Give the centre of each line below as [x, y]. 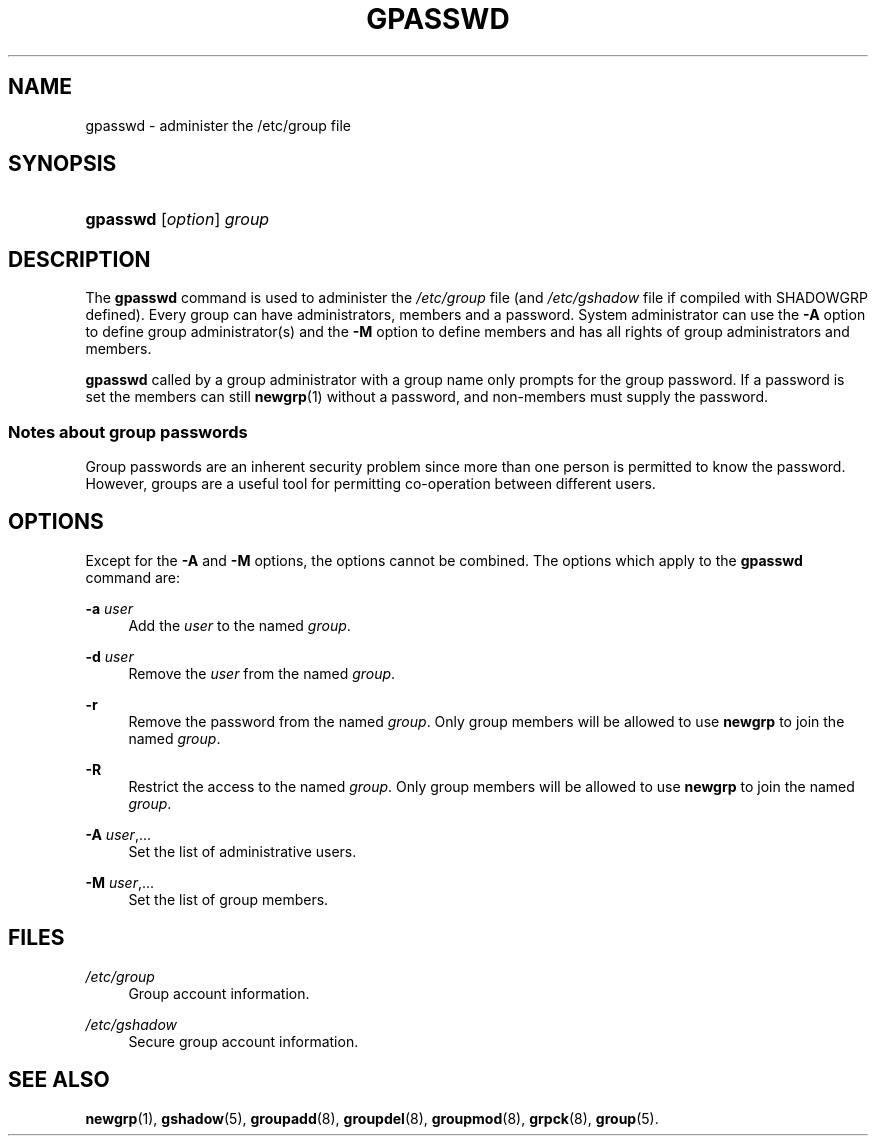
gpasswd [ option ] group [177, 219]
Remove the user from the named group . [262, 673]
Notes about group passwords [128, 431]
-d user [109, 656]
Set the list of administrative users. [242, 851]
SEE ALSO [59, 1080]
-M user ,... [120, 882]
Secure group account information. [243, 1041]
